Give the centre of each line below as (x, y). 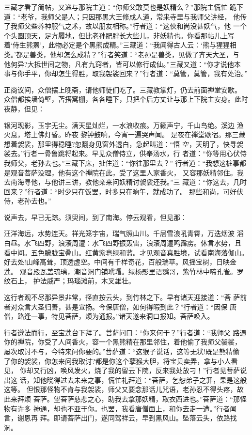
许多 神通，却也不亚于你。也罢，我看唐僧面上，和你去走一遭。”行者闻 (127, 408)
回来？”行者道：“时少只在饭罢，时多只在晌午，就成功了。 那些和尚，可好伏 (124, 191)
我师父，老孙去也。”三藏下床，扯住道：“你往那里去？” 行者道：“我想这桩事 (122, 163)
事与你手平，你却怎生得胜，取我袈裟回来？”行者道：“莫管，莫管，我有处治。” (126, 73)
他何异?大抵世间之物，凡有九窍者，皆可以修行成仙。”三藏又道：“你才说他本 (122, 64)
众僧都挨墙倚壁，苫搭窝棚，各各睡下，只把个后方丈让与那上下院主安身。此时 (126, 99)
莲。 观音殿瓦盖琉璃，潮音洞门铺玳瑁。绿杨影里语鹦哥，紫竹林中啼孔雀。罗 (124, 271)
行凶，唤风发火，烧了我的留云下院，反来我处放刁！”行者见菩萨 (140, 370)
